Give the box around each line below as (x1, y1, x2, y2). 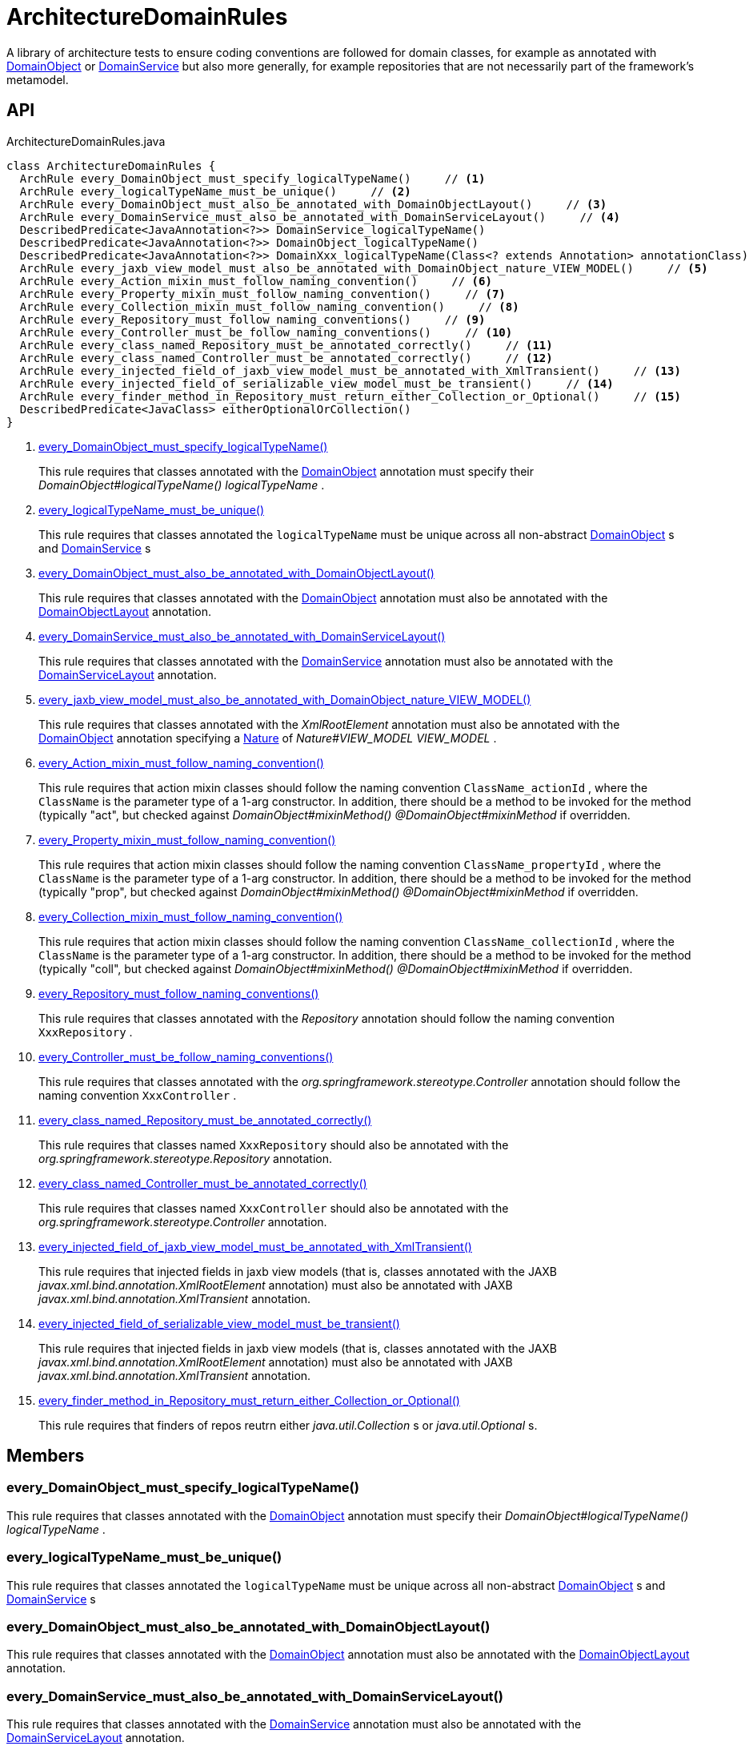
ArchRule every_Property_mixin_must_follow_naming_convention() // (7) (19, 287, 506, 300)
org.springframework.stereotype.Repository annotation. (38, 1151, 333, 1165)
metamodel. (6, 72, 69, 86)
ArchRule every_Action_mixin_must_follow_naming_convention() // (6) (19, 274, 492, 288)
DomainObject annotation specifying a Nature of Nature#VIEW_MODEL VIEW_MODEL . (38, 730, 497, 745)
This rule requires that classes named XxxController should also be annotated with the (38, 1201, 509, 1215)
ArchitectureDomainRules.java (6, 134, 166, 148)
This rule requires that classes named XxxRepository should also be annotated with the (38, 1137, 509, 1152)
